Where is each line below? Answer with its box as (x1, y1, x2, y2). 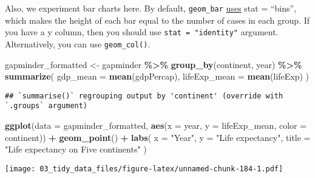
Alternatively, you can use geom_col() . (5, 37, 151, 50)
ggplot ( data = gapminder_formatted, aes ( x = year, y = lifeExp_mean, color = (5, 119, 307, 132)
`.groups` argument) (5, 101, 88, 111)
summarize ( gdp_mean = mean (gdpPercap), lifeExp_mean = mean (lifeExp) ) (5, 70, 310, 83)
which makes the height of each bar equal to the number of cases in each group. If (5, 13, 310, 26)
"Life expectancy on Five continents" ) (5, 143, 147, 156)
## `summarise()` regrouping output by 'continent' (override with (5, 91, 283, 100)
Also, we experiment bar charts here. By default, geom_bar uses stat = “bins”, (5, 2, 297, 14)
